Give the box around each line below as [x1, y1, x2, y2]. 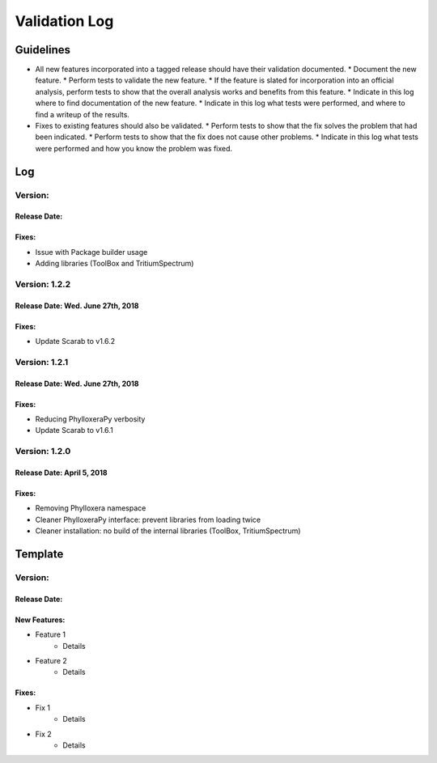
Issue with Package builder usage [35, 247, 148, 256]
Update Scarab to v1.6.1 [35, 426, 113, 435]
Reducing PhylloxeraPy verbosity [35, 414, 146, 424]
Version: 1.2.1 [15, 356, 69, 367]
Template [15, 547, 64, 561]
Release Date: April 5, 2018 [15, 468, 108, 477]
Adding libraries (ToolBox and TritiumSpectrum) [35, 259, 194, 269]
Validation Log [15, 12, 114, 30]
